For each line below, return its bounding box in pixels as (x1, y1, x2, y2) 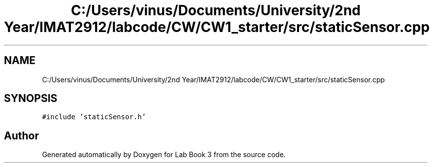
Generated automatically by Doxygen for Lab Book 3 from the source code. (42, 150, 286, 159)
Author (4, 129, 39, 142)
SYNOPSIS (4, 92, 58, 105)
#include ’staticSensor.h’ (42, 113, 146, 121)
